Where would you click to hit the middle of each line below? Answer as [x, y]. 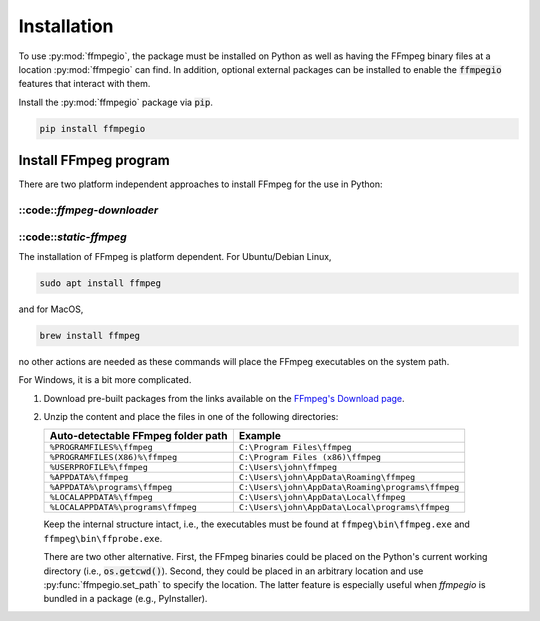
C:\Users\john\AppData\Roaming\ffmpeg [327, 477]
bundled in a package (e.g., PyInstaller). [125, 599]
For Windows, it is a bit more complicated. [105, 380]
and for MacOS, [51, 309]
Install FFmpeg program [94, 160]
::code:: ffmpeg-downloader [88, 210]
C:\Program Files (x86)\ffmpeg [310, 457]
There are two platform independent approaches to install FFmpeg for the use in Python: [200, 184]
